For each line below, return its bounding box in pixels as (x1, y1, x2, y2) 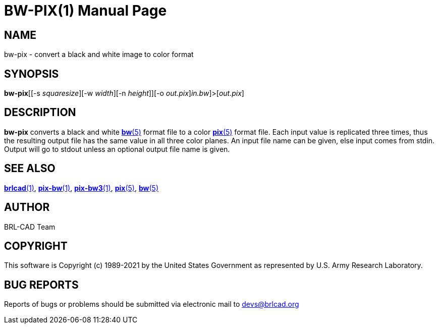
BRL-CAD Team (4, 222, 56, 231)
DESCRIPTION (4, 106, 76, 119)
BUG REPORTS (4, 278, 79, 291)
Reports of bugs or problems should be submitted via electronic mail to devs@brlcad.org (4, 300, 299, 309)
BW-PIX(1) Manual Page (4, 2, 167, 19)
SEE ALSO (4, 162, 56, 175)
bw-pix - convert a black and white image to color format (4, 50, 194, 59)
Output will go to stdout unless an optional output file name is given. (4, 144, 230, 153)
